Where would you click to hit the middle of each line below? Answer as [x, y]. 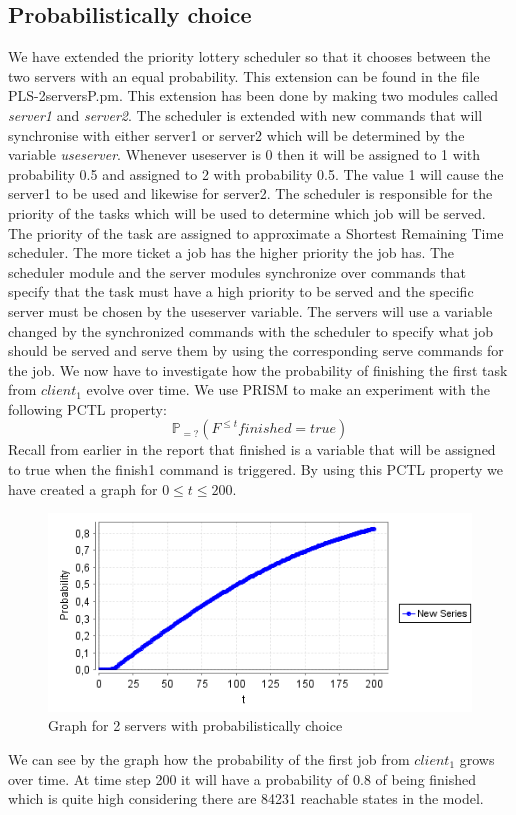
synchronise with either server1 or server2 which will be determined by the [236, 134]
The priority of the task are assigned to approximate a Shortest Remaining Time [256, 232]
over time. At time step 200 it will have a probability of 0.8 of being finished [242, 778]
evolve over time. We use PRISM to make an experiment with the [288, 389]
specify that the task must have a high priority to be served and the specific [241, 291]
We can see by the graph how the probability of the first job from [209, 758]
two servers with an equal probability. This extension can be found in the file [244, 75]
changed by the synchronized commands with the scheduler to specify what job [250, 330]
